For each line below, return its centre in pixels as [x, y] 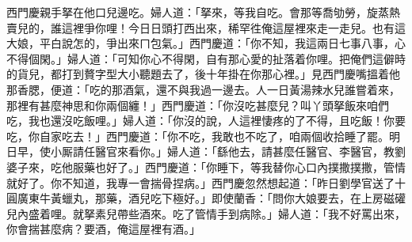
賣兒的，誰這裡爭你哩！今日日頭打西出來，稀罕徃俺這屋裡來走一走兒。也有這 [206, 27]
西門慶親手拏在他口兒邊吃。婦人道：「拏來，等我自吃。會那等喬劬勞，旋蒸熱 [203, 12]
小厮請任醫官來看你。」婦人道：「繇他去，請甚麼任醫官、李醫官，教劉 [228, 151]
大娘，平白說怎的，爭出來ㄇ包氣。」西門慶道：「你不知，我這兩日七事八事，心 [206, 43]
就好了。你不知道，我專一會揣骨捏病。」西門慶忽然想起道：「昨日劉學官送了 [200, 182]
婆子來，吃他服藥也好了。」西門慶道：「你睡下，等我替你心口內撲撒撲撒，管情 [206, 166]
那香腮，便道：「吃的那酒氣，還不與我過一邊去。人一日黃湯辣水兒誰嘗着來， [203, 89]
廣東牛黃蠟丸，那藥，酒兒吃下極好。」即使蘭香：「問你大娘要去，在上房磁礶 [211, 198]
